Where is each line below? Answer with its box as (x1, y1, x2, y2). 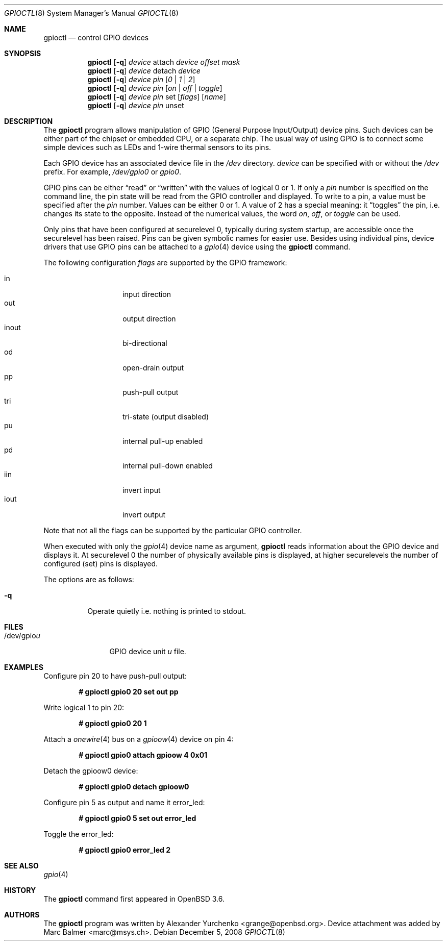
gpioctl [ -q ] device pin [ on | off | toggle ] (87, 84, 222, 92)
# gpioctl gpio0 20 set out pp (79, 687, 179, 696)
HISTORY (4, 886, 36, 894)
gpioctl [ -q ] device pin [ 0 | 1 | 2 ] (87, 75, 195, 84)
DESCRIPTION (4, 117, 53, 126)
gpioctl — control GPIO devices (43, 33, 149, 42)
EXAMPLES (4, 663, 43, 672)
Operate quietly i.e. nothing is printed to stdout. (87, 607, 246, 615)
